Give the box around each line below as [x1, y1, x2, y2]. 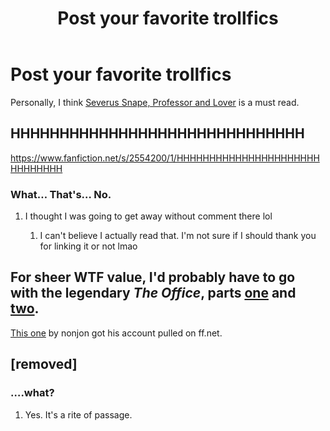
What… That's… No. [10, 187, 112, 201]
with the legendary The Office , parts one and [10, 285, 297, 302]
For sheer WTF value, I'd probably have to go [10, 269, 296, 286]
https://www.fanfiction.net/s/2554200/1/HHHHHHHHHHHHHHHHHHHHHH [10, 152, 320, 164]
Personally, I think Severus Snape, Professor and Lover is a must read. [10, 96, 300, 108]
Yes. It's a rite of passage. [24, 408, 133, 421]
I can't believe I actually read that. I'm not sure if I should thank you [39, 230, 317, 242]
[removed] [10, 356, 78, 373]
